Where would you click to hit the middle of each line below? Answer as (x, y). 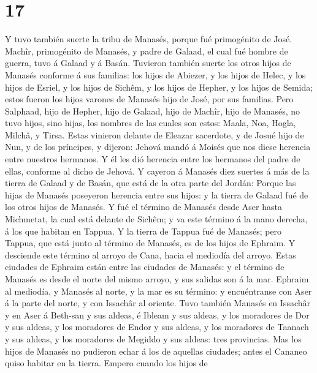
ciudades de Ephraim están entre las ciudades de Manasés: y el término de (145, 267)
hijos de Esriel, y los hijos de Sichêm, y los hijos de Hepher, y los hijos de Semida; (159, 87)
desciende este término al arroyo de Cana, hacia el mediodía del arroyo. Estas (151, 254)
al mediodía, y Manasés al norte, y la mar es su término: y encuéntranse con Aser (158, 291)
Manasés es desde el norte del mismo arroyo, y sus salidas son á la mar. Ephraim (157, 279)
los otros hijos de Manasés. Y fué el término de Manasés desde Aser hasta (143, 207)
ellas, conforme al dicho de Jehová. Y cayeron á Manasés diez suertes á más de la (157, 171)
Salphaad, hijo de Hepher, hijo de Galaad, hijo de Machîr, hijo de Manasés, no (153, 111)
